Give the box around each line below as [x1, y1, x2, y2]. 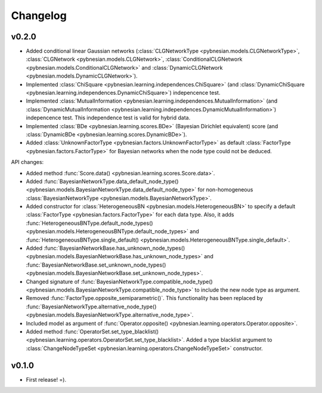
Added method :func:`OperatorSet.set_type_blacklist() [26, 328, 159, 335]
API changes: [11, 159, 44, 166]
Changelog [11, 9, 67, 22]
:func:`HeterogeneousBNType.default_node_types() [26, 219, 153, 227]
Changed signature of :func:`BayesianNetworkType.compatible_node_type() [26, 278, 213, 285]
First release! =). [26, 376, 67, 383]
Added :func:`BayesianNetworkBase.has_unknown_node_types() [26, 245, 185, 252]
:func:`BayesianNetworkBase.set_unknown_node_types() [26, 261, 166, 268]
